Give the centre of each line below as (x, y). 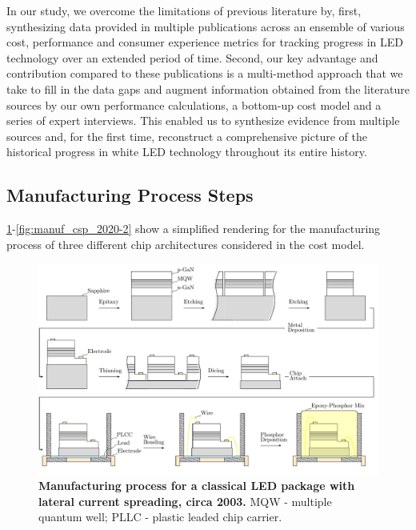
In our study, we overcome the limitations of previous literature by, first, (184, 10)
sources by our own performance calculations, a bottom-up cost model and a (194, 104)
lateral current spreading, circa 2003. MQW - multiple (185, 501)
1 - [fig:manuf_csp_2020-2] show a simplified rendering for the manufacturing (194, 229)
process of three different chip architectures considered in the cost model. (186, 244)
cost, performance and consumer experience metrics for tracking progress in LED (205, 42)
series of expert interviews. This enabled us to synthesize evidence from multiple (203, 120)
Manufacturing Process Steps (130, 195)
